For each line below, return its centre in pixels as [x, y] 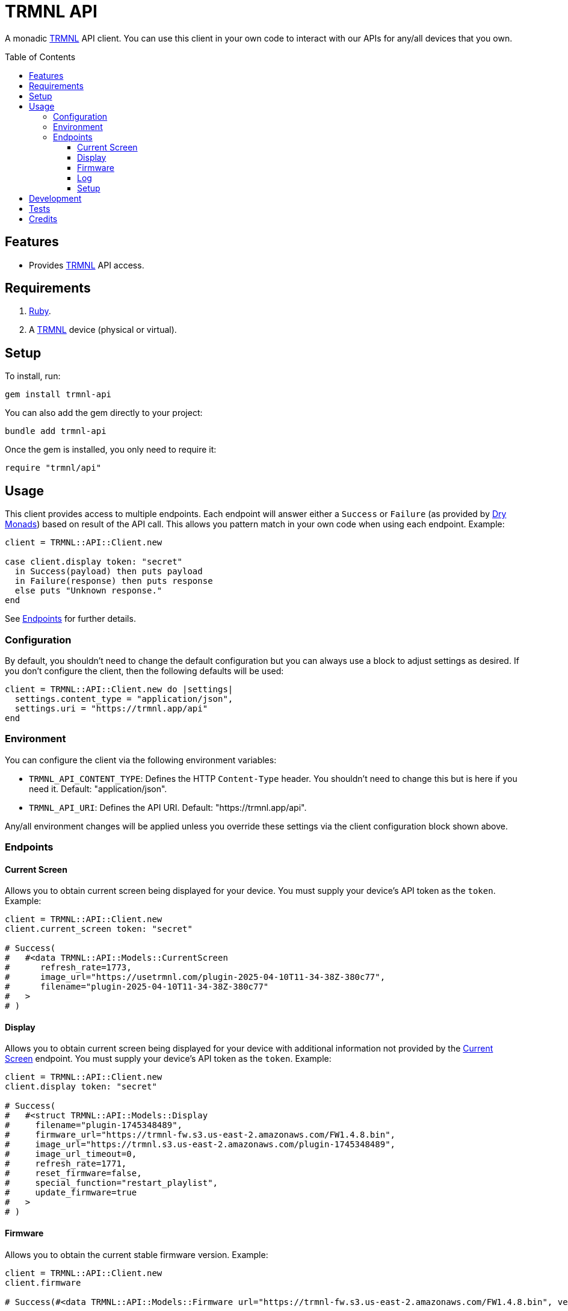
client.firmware [43, 1282]
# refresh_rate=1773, [68, 968]
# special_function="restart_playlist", [112, 1183]
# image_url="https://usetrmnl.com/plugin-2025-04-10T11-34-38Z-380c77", [195, 977]
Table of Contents [40, 57]
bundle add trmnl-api [56, 431]
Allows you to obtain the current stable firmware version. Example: [137, 1254]
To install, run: [33, 376]
